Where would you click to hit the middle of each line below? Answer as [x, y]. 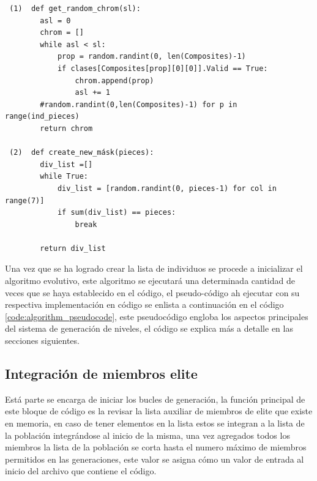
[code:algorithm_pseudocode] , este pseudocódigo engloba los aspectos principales [157, 316]
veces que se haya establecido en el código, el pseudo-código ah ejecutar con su [152, 292]
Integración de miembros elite [101, 374]
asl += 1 [92, 93]
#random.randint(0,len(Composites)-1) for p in [139, 104]
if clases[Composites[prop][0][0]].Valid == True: [162, 68]
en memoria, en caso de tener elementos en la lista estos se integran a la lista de [155, 423]
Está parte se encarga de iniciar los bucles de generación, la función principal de [155, 399]
